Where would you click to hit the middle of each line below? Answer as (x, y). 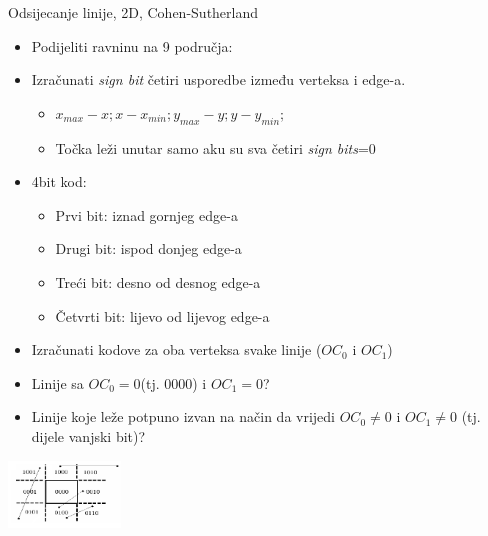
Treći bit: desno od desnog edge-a (158, 281)
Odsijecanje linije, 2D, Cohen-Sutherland (133, 12)
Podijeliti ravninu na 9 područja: (132, 45)
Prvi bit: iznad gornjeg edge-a (146, 214)
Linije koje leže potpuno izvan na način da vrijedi (183, 416)
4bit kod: (59, 181)
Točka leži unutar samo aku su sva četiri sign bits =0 (215, 147)
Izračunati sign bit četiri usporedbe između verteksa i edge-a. (218, 79)
